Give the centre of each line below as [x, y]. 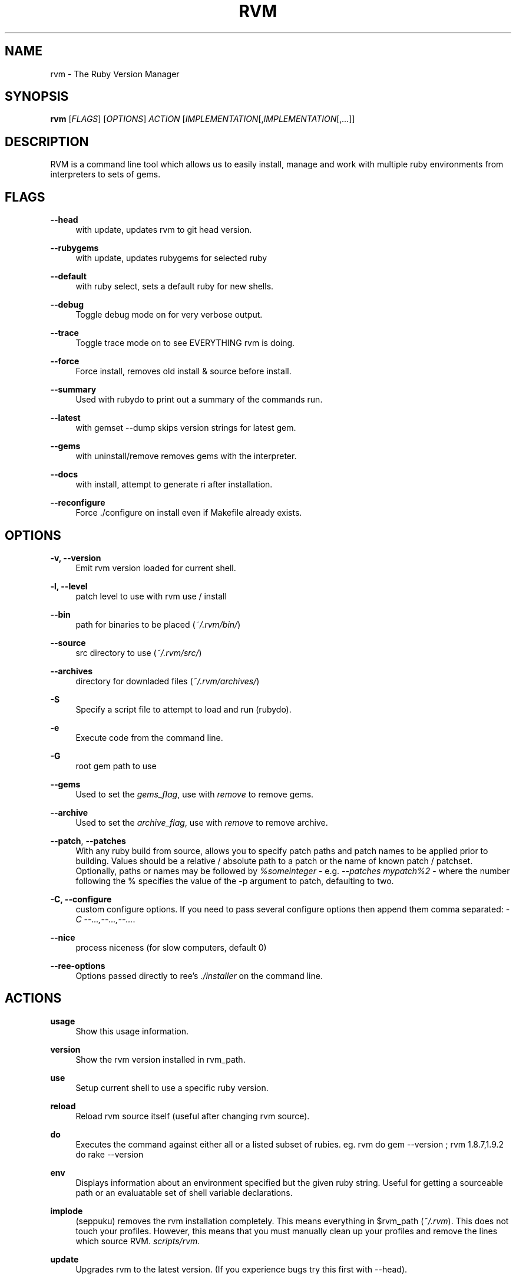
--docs [64, 474]
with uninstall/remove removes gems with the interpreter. [186, 456]
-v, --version [76, 558]
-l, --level [69, 586]
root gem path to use [116, 766]
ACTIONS [33, 998]
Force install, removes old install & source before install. [183, 371]
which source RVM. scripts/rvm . [138, 1241]
